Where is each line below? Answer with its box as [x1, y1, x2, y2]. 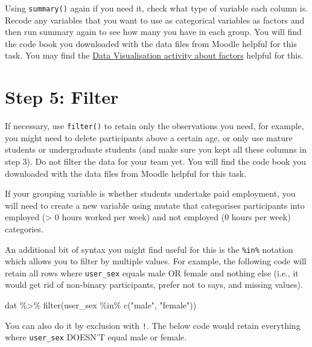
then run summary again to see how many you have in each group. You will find [5, 25, 302, 38]
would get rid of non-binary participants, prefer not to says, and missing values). [5, 278, 303, 291]
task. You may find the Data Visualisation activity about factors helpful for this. [5, 49, 304, 62]
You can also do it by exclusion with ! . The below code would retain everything [5, 319, 301, 331]
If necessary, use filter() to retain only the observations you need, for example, [5, 119, 304, 132]
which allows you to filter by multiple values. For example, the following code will [5, 255, 307, 267]
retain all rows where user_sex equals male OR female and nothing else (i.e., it [5, 266, 299, 279]
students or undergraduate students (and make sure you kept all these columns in [5, 143, 307, 156]
